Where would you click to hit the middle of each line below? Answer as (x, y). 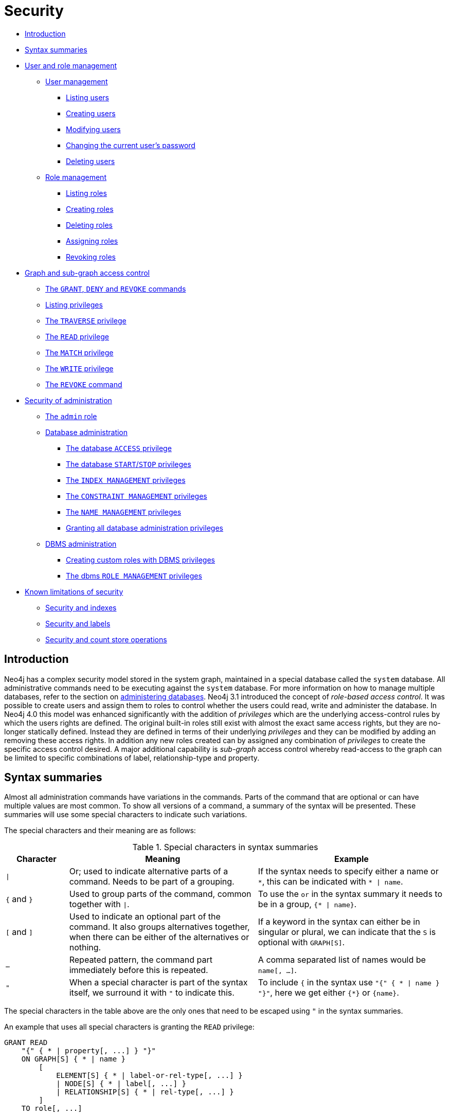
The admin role (71, 416)
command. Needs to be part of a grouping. (152, 882)
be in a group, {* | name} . (307, 904)
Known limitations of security (74, 591)
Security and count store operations (106, 639)
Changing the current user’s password (131, 145)
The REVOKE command (84, 384)
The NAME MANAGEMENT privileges (124, 512)
